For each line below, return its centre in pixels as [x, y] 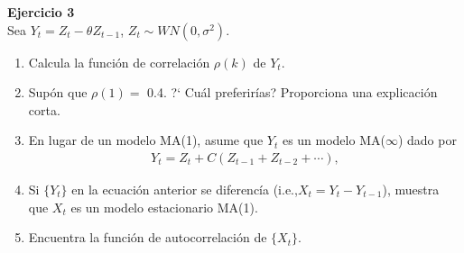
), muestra [411, 189]
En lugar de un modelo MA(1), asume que [146, 140]
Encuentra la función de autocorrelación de [148, 237]
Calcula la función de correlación [119, 62]
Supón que [58, 92]
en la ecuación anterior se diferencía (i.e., [185, 189]
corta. [44, 109]
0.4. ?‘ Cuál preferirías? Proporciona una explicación [292, 92]
